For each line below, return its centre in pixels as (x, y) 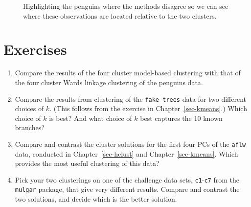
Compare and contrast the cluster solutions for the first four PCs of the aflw (130, 144)
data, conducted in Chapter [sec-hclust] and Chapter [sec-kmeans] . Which (126, 153)
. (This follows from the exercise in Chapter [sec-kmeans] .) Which (148, 108)
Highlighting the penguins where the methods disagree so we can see (126, 6)
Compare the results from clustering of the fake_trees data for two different (130, 99)
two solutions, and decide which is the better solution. (96, 199)
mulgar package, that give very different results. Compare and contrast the (127, 189)
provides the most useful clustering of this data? (87, 163)
